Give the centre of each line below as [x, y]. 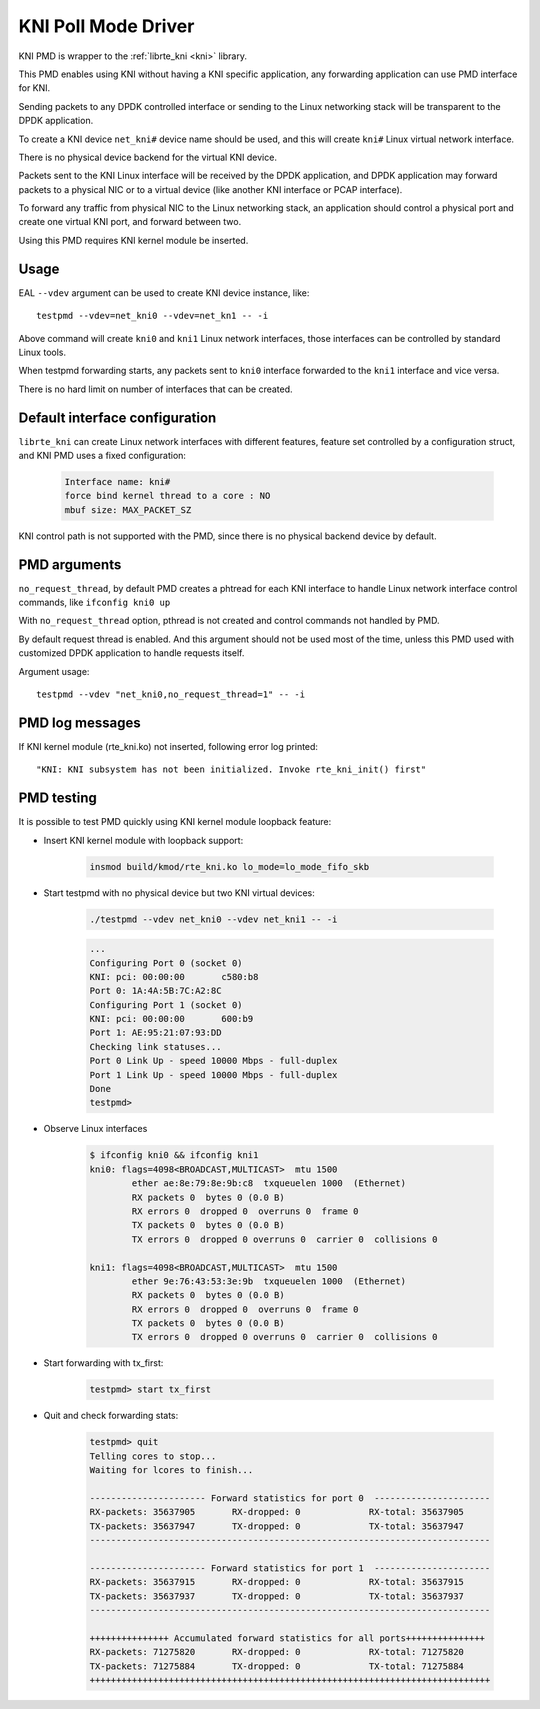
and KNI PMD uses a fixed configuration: [102, 455]
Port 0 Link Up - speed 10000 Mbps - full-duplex [213, 1061]
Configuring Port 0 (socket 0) [166, 963]
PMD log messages [80, 722]
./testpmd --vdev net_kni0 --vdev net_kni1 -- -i [213, 919]
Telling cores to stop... [153, 1456]
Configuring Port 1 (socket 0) [166, 1004]
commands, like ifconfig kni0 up [94, 602]
